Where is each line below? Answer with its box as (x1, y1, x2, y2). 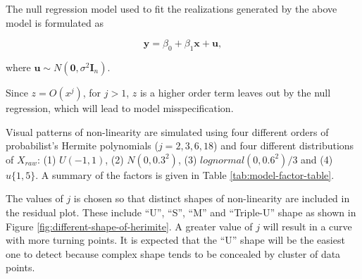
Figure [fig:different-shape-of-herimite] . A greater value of (6, 218, 253, 233)
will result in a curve (263, 218, 352, 233)
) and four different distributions (213, 138, 354, 153)
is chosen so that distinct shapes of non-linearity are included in (73, 191, 350, 206)
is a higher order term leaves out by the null (139, 85, 331, 99)
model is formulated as (6, 15, 104, 30)
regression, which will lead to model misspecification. (6, 100, 234, 115)
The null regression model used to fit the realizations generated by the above (6, 1, 337, 15)
